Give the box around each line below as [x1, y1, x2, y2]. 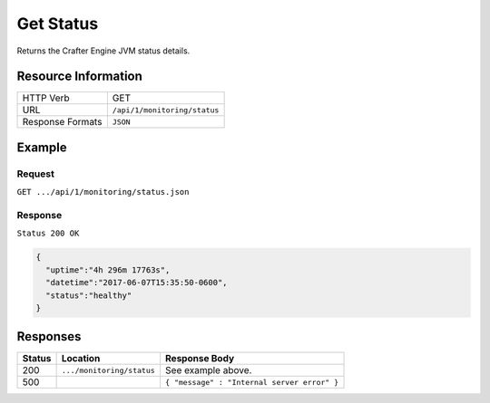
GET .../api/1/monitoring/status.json [16, 187, 190, 197]
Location [61, 352, 101, 365]
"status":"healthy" [45, 290, 132, 301]
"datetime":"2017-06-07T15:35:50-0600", [45, 277, 228, 288]
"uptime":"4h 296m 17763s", [45, 264, 171, 275]
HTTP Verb [22, 91, 70, 104]
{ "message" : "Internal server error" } [164, 377, 339, 387]
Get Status [16, 14, 99, 34]
